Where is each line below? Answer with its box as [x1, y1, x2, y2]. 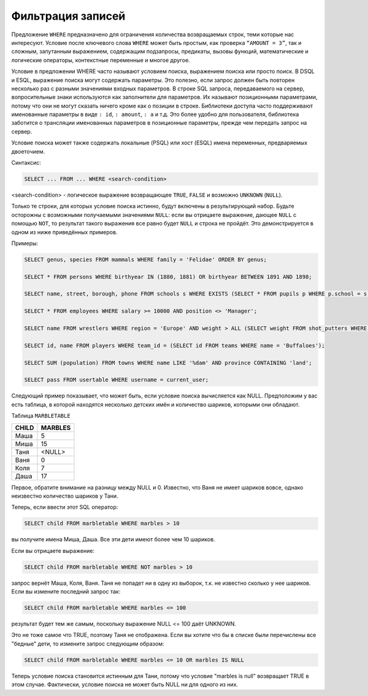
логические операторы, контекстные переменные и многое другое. [11, 56, 190, 64]
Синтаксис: [11, 159, 41, 166]
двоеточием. [11, 147, 45, 155]
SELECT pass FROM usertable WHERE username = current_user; [24, 377, 209, 383]
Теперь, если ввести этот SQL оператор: [11, 504, 118, 511]
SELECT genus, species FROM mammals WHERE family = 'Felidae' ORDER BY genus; [24, 256, 267, 263]
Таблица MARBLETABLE [11, 412, 71, 420]
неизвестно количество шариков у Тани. [11, 492, 119, 499]
